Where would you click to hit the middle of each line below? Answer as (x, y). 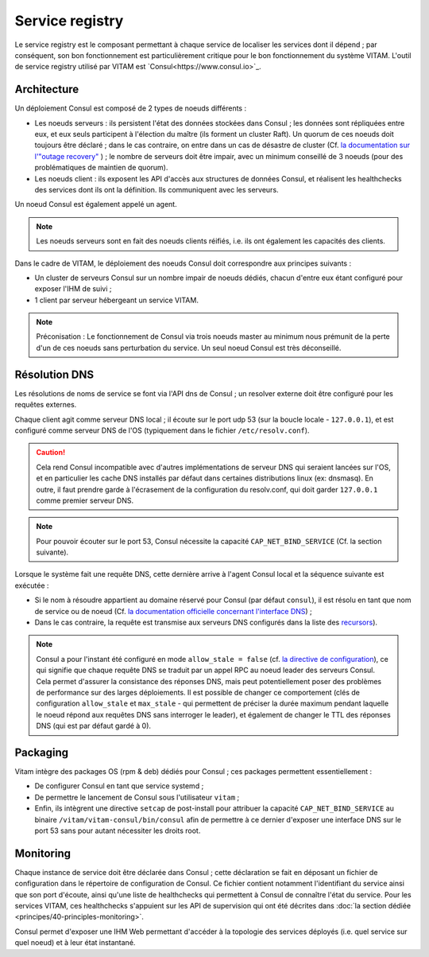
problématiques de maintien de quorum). (101, 168)
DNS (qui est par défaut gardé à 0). (93, 726)
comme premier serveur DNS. (85, 500)
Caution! (51, 453)
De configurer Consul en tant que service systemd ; (119, 786)
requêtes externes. (46, 405)
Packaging (42, 752)
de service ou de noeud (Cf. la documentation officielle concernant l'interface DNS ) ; (174, 611)
